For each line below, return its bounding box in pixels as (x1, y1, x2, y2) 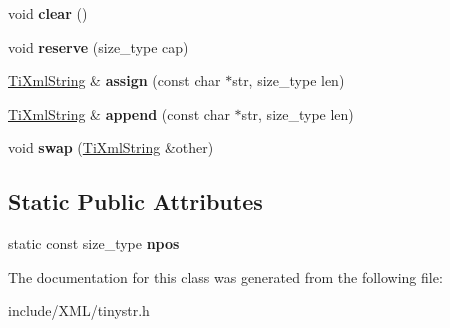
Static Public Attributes (8, 186, 263, 217)
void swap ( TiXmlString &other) (8, 137, 214, 158)
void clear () (8, 3, 88, 23)
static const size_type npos (8, 233, 180, 254)
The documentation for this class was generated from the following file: (8, 266, 443, 287)
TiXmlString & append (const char (8, 103, 230, 124)
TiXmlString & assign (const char (8, 70, 221, 91)
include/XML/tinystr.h (8, 300, 150, 321)
